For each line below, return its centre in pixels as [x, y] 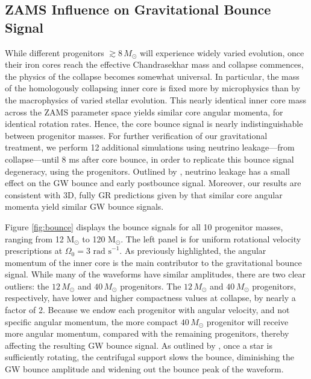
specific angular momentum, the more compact [92, 321]
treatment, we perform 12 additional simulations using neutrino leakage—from [150, 147]
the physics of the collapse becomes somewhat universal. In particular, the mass [152, 76]
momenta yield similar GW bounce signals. [84, 206]
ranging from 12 [34, 238]
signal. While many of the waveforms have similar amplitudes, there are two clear [155, 274]
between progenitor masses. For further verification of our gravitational [136, 135]
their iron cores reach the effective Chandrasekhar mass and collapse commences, [154, 64]
